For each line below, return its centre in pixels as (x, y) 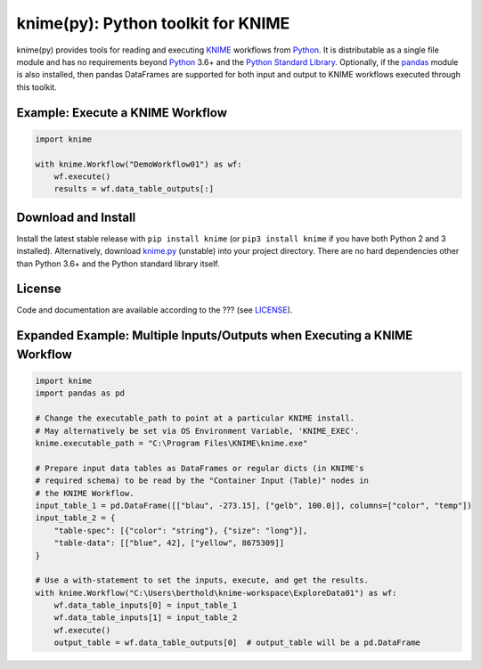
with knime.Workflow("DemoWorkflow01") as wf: (139, 164)
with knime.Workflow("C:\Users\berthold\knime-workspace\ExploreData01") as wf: (216, 593)
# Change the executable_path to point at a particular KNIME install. (195, 418)
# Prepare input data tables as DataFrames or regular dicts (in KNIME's (200, 468)
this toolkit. (37, 87)
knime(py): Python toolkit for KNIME (153, 23)
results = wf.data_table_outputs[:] (134, 189)
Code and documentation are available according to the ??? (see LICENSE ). (155, 310)
